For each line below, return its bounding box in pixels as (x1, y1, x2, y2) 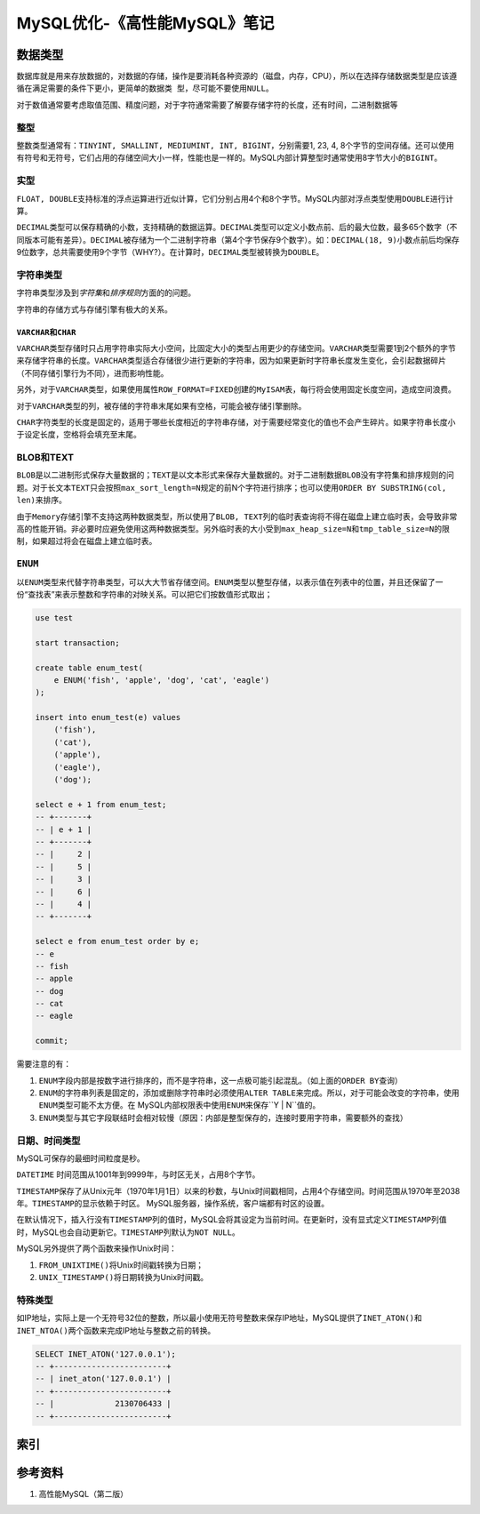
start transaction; (35, 637, 120, 648)
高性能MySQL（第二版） (38, 1489, 129, 1500)
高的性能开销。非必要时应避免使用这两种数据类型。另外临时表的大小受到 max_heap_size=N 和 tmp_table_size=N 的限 (16, 524, 451, 534)
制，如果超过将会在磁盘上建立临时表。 (16, 536, 157, 547)
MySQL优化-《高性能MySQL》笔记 (16, 13, 275, 33)
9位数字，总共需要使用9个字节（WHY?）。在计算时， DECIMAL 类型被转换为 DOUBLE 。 (16, 247, 324, 258)
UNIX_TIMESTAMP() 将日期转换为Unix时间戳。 (38, 1272, 209, 1283)
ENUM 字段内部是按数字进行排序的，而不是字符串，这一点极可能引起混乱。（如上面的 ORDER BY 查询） (38, 1075, 404, 1085)
